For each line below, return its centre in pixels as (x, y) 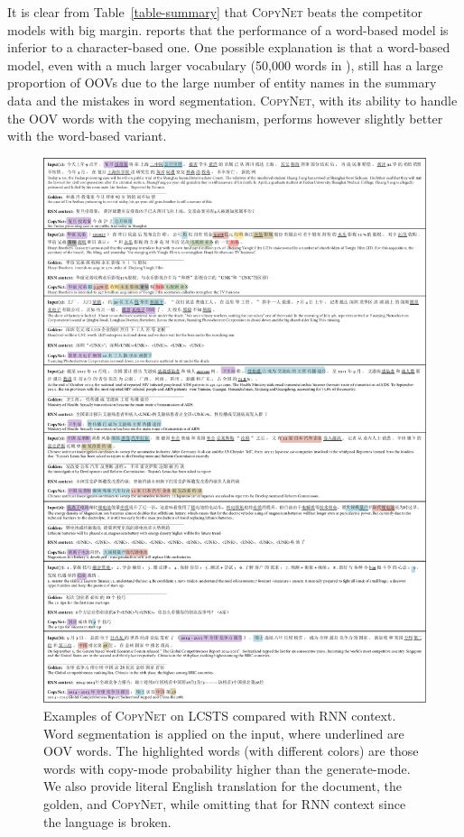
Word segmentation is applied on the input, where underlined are (224, 733)
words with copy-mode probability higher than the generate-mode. (227, 768)
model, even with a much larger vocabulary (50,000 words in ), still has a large (225, 64)
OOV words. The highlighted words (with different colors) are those (231, 751)
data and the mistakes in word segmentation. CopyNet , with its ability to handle (232, 100)
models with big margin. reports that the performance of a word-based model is (228, 29)
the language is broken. (107, 821)
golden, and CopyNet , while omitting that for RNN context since (225, 804)
